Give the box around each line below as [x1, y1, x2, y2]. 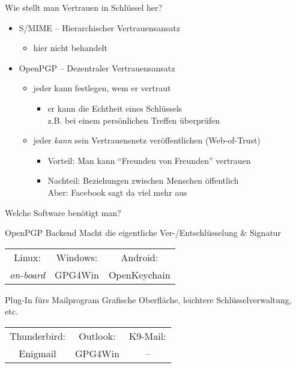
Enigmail [19, 346, 56, 360]
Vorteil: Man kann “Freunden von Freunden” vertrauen [47, 154, 251, 166]
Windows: [56, 250, 98, 264]
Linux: [14, 250, 41, 264]
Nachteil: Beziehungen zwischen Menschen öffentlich [47, 174, 239, 187]
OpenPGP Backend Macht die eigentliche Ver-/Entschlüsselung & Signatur [5, 226, 282, 239]
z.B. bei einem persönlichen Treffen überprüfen [47, 113, 220, 126]
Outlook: [79, 328, 116, 343]
